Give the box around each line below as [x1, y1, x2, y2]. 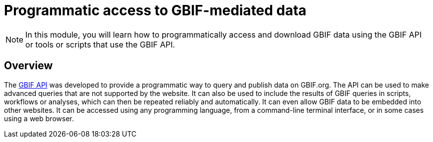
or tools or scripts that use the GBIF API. [25, 39, 175, 49]
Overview [4, 59, 53, 72]
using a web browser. [4, 114, 74, 123]
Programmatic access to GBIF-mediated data [4, 2, 307, 19]
